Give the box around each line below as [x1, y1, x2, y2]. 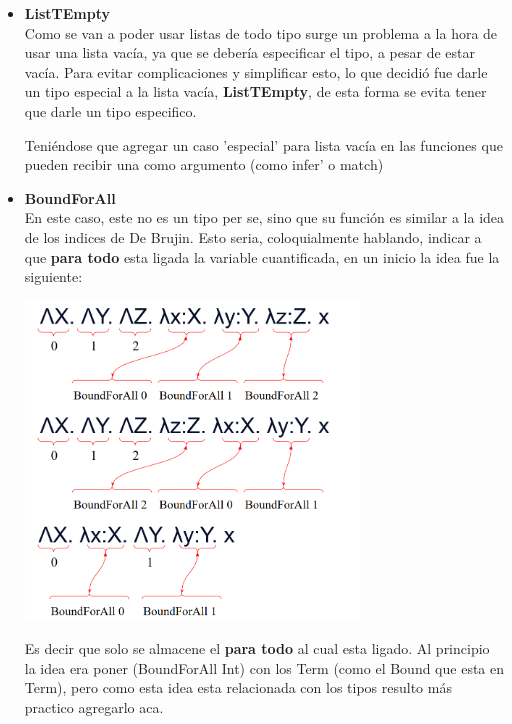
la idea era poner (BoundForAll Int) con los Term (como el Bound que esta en [24, 657, 505, 678]
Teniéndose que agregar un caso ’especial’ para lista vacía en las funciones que [24, 134, 503, 155]
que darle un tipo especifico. [24, 100, 197, 121]
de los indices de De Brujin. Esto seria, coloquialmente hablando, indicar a [24, 226, 482, 247]
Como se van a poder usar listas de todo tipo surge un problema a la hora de [24, 22, 498, 43]
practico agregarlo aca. [24, 696, 164, 717]
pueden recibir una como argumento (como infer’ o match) [24, 154, 384, 175]
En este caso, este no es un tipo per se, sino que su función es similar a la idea [24, 207, 505, 228]
